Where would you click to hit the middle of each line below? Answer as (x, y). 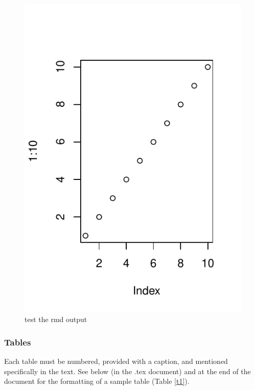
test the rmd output (56, 319)
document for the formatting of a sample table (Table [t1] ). (97, 381)
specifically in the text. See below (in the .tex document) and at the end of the (127, 371)
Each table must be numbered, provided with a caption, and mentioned (116, 361)
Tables (18, 342)
